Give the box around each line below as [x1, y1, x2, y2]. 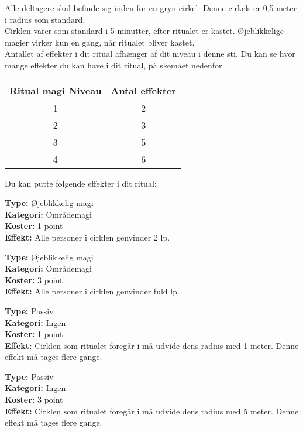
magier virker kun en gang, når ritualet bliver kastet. [5, 36, 195, 48]
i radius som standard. [5, 13, 85, 25]
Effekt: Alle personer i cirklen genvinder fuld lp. [5, 285, 180, 297]
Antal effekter [111, 83, 176, 97]
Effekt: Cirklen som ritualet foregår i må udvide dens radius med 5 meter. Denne [5, 404, 299, 417]
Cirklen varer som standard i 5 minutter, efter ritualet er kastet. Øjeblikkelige [5, 25, 284, 37]
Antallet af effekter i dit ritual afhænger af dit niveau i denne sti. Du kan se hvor [5, 47, 295, 60]
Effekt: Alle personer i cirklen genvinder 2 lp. [5, 231, 170, 243]
